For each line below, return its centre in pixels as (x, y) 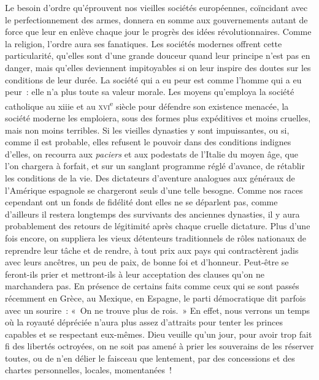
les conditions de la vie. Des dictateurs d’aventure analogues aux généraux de (150, 177)
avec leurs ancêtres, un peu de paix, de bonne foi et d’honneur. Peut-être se (147, 262)
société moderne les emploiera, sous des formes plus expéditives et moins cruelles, (158, 118)
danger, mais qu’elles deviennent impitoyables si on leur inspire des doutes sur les (158, 67)
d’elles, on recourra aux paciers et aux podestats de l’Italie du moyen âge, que (152, 154)
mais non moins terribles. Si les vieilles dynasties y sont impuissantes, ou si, (147, 130)
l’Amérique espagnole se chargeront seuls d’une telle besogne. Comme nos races (154, 190)
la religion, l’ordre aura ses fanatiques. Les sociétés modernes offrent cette (144, 43)
